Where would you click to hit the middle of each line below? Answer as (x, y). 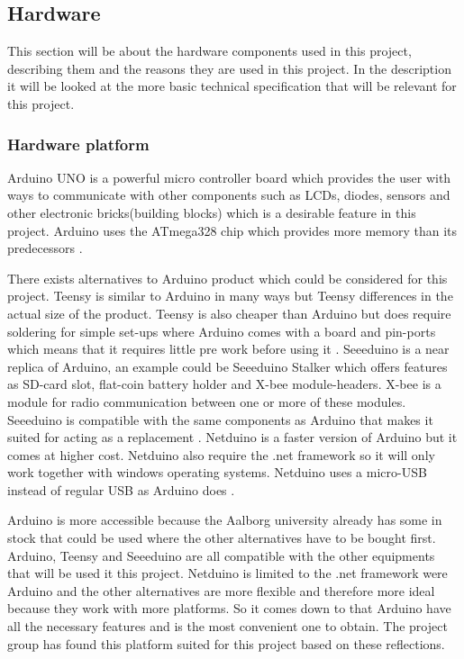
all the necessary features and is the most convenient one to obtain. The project (227, 626)
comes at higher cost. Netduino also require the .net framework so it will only (221, 454)
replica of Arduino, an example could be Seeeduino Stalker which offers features (227, 366)
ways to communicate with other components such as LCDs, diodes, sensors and (229, 195)
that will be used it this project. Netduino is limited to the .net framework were (227, 573)
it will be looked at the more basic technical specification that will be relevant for (232, 86)
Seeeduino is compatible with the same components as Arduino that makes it (220, 419)
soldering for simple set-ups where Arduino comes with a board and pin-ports (222, 331)
